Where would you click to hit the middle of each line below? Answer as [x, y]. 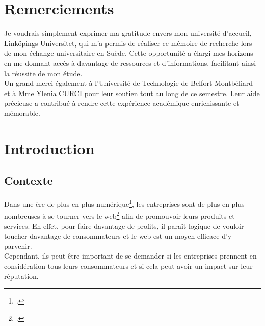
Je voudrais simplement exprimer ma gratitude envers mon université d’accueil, [128, 33]
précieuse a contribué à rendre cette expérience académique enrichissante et [122, 103]
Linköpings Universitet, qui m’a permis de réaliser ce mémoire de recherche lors [128, 43]
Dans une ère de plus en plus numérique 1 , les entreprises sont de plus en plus [124, 203]
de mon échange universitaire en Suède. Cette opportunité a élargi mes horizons [129, 53]
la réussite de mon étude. [43, 73]
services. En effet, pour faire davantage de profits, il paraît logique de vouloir [124, 226]
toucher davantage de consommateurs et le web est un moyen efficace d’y [118, 236]
